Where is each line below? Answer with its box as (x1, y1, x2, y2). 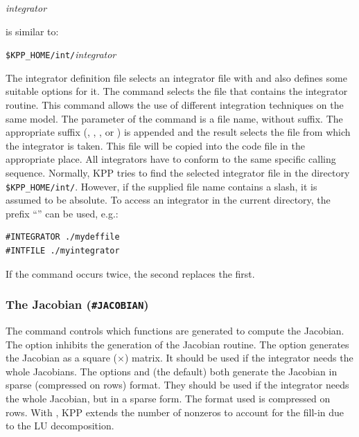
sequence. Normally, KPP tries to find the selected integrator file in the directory (6, 166, 350, 179)
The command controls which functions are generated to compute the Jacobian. (6, 323, 344, 337)
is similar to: (6, 24, 59, 38)
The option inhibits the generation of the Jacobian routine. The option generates (6, 337, 349, 351)
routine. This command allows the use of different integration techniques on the (6, 98, 344, 112)
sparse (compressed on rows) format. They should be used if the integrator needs (6, 377, 349, 392)
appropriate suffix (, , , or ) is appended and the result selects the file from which (6, 125, 351, 139)
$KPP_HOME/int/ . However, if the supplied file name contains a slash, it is (6, 179, 317, 193)
